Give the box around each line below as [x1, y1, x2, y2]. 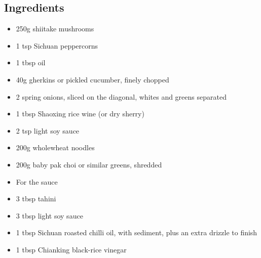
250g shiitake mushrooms [16, 23, 94, 34]
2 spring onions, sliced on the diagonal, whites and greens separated [16, 91, 227, 102]
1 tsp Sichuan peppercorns [16, 40, 98, 51]
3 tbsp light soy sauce [16, 210, 83, 221]
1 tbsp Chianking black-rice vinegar [16, 244, 127, 254]
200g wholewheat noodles [16, 142, 95, 153]
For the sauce [16, 176, 58, 187]
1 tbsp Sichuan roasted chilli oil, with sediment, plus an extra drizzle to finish [16, 227, 257, 238]
